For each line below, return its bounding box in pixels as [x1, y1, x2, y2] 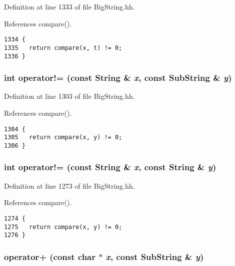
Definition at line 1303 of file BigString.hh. [4, 91, 135, 101]
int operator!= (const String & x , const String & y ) [4, 161, 216, 173]
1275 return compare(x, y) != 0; [4, 223, 122, 231]
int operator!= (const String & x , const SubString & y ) [4, 71, 232, 84]
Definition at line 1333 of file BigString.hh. [4, 1, 135, 11]
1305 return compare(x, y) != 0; [4, 134, 122, 141]
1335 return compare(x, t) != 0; [4, 44, 122, 51]
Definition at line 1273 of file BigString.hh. [4, 180, 135, 191]
